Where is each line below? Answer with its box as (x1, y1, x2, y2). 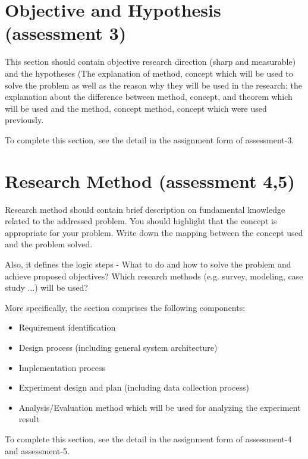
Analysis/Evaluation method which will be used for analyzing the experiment (18, 401, 301, 413)
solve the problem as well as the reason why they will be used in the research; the (5, 78, 302, 91)
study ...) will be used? (5, 281, 88, 294)
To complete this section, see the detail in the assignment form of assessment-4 (5, 432, 292, 445)
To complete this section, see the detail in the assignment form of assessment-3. (5, 133, 294, 146)
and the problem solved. (5, 238, 93, 250)
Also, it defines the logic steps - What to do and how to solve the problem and (5, 257, 291, 270)
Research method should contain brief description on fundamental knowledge (5, 203, 285, 215)
